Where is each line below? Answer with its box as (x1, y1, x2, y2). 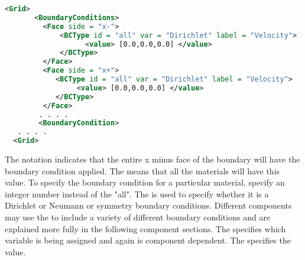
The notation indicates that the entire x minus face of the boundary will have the (5, 153, 300, 165)
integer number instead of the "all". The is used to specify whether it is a (5, 187, 269, 200)
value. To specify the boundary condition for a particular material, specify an (5, 176, 285, 188)
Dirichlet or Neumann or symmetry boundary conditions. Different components (5, 199, 292, 212)
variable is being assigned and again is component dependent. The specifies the (5, 234, 291, 246)
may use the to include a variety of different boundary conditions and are (5, 210, 271, 223)
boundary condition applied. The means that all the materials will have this (5, 164, 280, 177)
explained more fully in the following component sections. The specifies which (5, 222, 286, 235)
